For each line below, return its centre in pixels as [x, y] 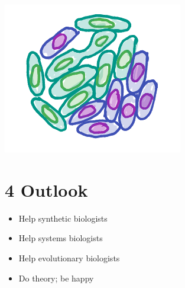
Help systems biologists [61, 238]
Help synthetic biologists [63, 218]
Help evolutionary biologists [69, 257]
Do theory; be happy [56, 278]
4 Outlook [46, 189]
